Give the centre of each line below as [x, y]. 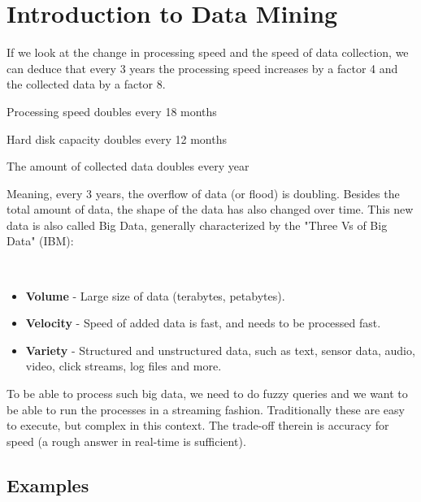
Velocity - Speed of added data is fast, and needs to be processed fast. [203, 323]
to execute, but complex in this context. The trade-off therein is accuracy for [198, 425]
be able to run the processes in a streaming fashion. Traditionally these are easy [206, 409]
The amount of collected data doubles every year [128, 166]
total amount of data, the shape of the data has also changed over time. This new [210, 209]
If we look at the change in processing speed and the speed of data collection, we [208, 52]
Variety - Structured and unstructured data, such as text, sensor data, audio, [220, 350]
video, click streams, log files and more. [124, 366]
